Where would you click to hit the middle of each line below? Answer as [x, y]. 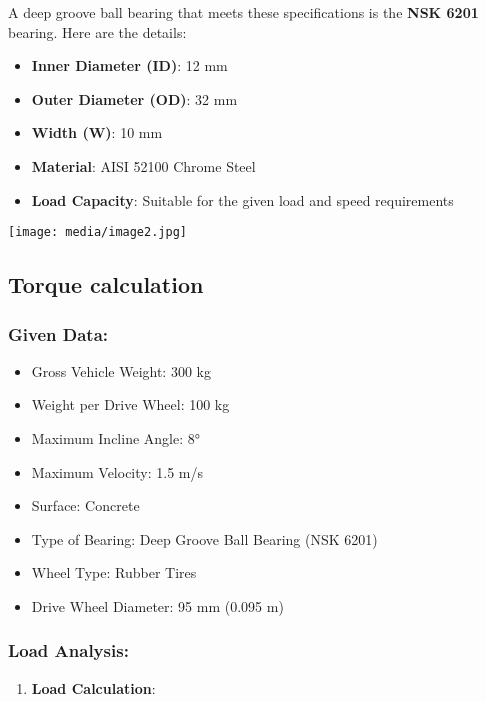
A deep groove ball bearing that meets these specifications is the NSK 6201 [243, 12]
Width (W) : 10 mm [97, 132]
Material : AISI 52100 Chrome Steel [143, 165]
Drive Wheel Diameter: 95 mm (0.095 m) [157, 605]
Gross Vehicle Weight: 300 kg [121, 370]
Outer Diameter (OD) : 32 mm [134, 98]
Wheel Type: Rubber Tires [114, 572]
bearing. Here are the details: [97, 31]
